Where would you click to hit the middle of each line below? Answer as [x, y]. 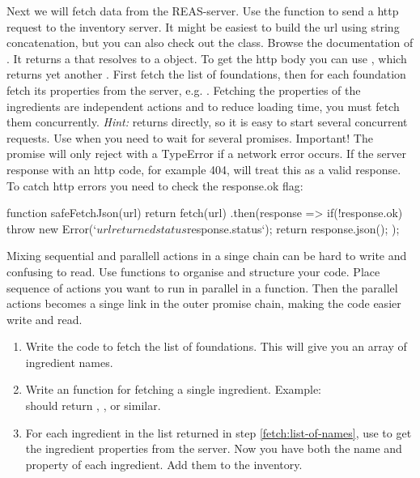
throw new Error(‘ [52, 228]
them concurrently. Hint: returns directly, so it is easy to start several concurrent [207, 122]
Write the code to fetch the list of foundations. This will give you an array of [216, 346]
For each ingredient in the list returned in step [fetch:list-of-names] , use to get [218, 432]
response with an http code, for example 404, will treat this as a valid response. [204, 169]
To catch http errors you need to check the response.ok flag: [155, 185]
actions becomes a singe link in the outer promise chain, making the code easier [204, 303]
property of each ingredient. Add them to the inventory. [164, 464]
